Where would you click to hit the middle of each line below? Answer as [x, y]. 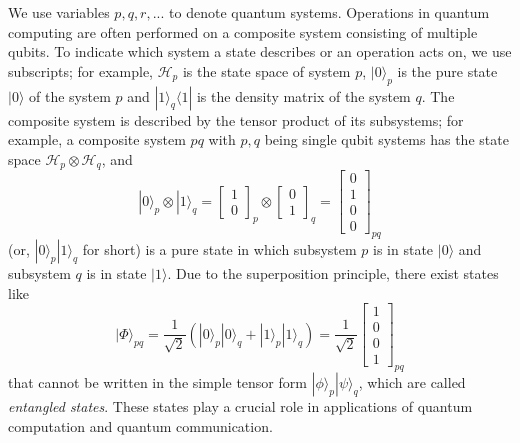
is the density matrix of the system [303, 95]
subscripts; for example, [80, 70]
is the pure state [447, 70]
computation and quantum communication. [140, 425]
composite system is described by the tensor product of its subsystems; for [236, 119]
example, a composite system [97, 139]
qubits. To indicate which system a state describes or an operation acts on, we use [260, 51]
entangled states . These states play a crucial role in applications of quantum [240, 406]
